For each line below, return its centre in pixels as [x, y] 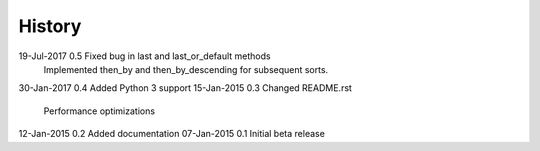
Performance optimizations [99, 111]
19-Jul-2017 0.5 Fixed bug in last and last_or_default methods [144, 56]
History [50, 26]
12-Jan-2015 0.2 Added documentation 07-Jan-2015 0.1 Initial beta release [171, 134]
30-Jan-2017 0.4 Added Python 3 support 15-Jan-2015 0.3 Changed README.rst [185, 88]
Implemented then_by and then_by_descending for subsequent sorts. [186, 69]
